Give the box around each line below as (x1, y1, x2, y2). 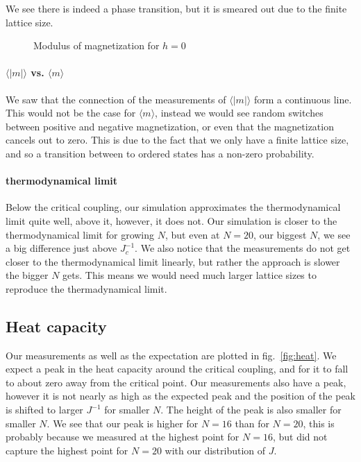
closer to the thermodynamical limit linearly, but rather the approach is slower (6, 254, 340, 268)
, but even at (165, 227, 220, 241)
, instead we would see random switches (155, 105, 324, 120)
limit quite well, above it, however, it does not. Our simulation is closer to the (6, 213, 337, 228)
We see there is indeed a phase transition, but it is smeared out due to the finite (6, 1, 347, 15)
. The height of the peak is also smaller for (160, 402, 342, 417)
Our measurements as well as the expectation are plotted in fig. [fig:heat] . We (6, 348, 337, 362)
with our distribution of (165, 443, 266, 457)
